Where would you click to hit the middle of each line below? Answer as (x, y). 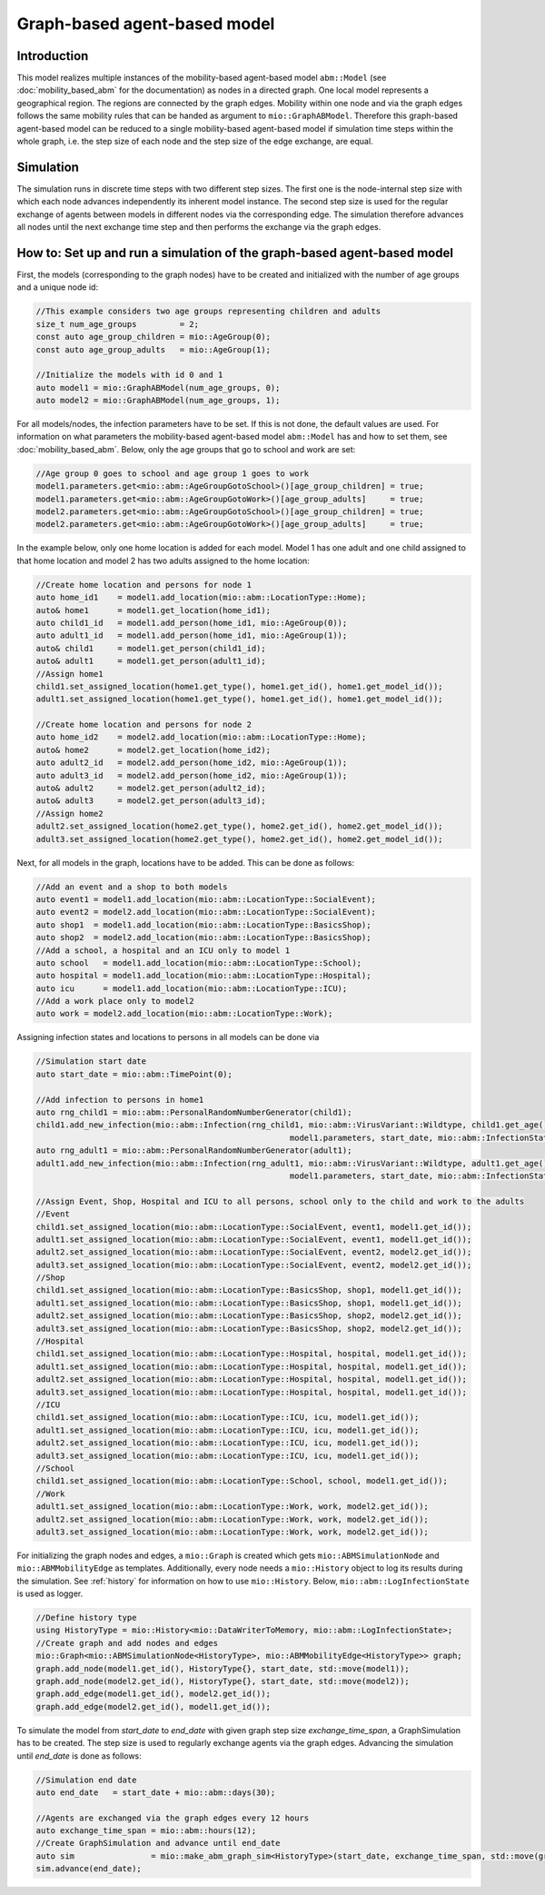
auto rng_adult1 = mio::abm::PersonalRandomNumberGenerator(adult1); (194, 1151)
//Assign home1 (69, 674)
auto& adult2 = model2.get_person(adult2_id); (151, 789)
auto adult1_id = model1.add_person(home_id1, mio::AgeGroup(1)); (192, 635)
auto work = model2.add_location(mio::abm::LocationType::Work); (184, 1014)
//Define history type (86, 1618)
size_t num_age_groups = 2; (118, 324)
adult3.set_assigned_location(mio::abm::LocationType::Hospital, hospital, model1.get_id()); (252, 1392)
